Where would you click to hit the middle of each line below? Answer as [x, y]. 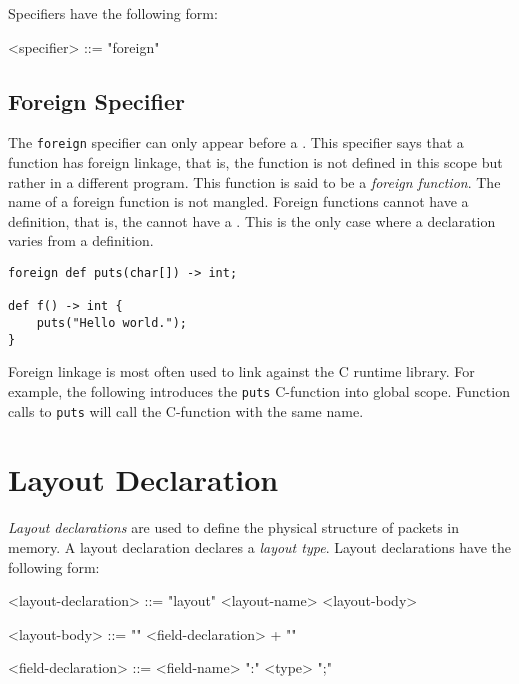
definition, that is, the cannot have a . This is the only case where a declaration [252, 220]
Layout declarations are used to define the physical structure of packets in [233, 527]
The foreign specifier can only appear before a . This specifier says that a [236, 142]
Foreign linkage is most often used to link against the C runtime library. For [241, 371]
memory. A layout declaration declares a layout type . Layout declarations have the [260, 546]
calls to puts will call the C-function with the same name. [186, 410]
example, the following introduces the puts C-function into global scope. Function [259, 390]
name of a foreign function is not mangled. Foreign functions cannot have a [238, 201]
